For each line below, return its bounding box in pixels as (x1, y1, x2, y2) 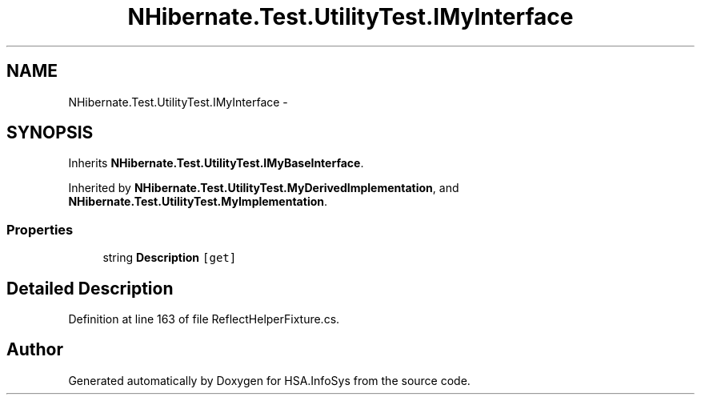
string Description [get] (102, 251, 237, 265)
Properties (6, 221, 74, 238)
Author (6, 339, 63, 360)
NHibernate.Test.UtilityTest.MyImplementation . (68, 194, 328, 209)
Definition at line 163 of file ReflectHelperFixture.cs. (68, 312, 340, 327)
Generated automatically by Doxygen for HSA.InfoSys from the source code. (68, 373, 471, 387)
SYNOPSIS (6, 122, 94, 143)
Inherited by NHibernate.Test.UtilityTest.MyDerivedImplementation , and (68, 181, 459, 195)
